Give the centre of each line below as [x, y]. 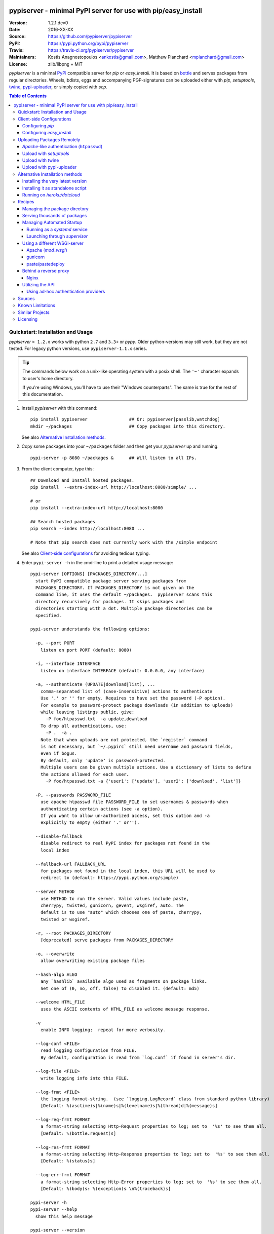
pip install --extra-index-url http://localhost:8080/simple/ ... [114, 487]
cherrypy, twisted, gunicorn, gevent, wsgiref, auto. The [112, 905]
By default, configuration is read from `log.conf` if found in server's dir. [138, 1057]
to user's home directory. [48, 378]
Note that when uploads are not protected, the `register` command [124, 740]
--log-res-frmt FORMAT [63, 1147]
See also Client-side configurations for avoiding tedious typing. [86, 553]
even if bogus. [59, 753]
